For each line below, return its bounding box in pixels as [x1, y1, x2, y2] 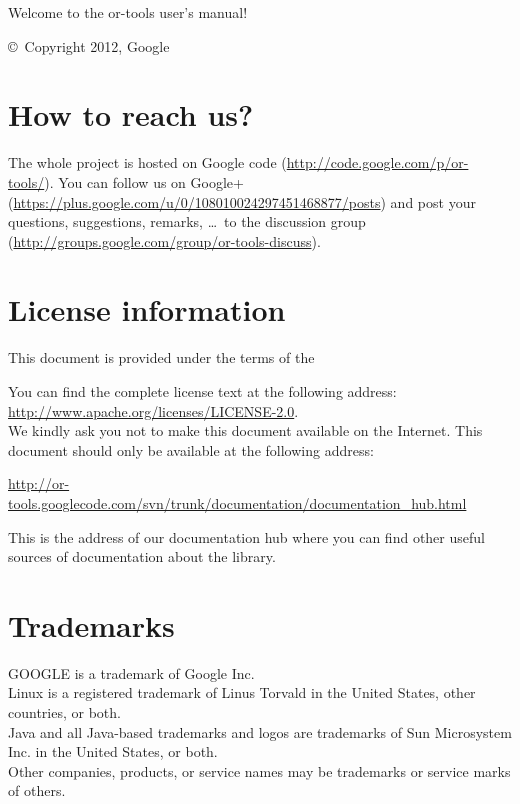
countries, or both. [8, 702, 121, 723]
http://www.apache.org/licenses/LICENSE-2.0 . [8, 400, 299, 421]
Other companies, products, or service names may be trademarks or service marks [8, 760, 511, 781]
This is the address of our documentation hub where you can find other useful [8, 526, 485, 547]
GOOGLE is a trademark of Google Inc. [8, 662, 255, 683]
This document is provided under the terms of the [8, 347, 315, 368]
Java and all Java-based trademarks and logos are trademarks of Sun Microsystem [8, 721, 512, 742]
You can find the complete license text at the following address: [8, 381, 397, 401]
